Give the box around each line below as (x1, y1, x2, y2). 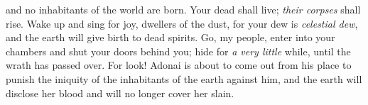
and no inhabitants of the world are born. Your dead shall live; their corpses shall (6, 2, 361, 16)
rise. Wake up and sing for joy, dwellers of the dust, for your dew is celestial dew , (6, 16, 358, 31)
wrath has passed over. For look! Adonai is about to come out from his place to (6, 57, 352, 72)
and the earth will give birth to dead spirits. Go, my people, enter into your (6, 30, 335, 45)
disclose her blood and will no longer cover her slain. (6, 85, 234, 100)
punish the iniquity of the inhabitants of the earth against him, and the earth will (6, 71, 362, 86)
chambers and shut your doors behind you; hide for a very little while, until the (6, 43, 351, 58)
